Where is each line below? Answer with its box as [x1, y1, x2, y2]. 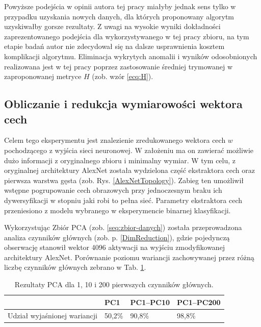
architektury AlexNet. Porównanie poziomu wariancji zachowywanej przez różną [4, 251, 254, 262]
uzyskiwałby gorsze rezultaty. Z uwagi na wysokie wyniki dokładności [4, 21, 221, 32]
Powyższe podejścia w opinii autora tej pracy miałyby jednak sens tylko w [4, 1, 236, 11]
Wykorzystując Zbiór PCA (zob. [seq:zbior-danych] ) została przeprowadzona [4, 222, 242, 233]
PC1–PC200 [177, 296, 221, 307]
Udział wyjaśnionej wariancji [8, 310, 97, 320]
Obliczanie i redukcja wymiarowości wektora [4, 96, 243, 112]
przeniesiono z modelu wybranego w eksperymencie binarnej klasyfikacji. [4, 205, 231, 215]
